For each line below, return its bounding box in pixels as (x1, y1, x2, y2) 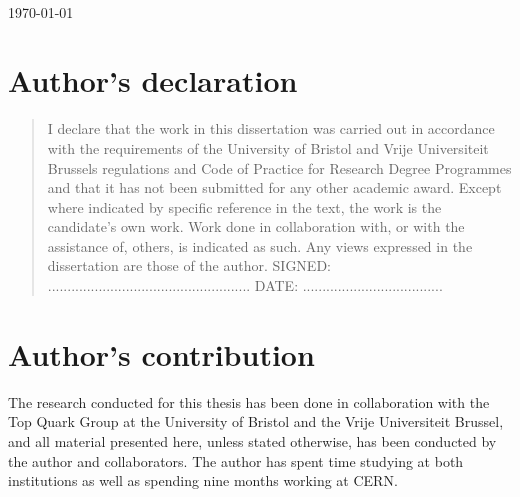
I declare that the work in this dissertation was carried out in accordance (47, 118, 495, 139)
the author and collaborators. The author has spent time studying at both (8, 450, 464, 471)
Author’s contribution (8, 333, 315, 374)
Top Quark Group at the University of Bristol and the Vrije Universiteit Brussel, (8, 411, 504, 432)
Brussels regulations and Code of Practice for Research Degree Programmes (47, 157, 512, 178)
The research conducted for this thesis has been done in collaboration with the (8, 391, 490, 412)
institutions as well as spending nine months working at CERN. (8, 470, 398, 491)
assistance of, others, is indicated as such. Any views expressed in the (47, 235, 473, 256)
